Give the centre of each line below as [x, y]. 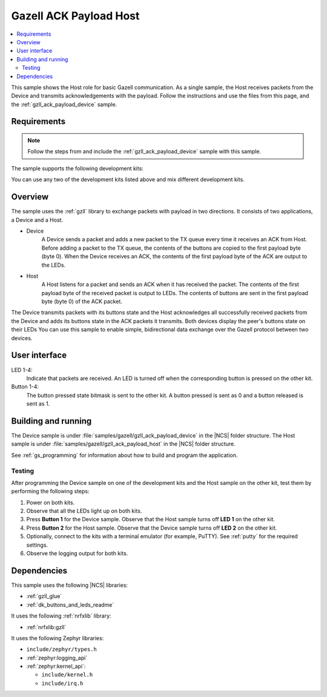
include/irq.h [62, 683]
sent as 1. [38, 404]
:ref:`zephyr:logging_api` [57, 658]
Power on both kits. [51, 502]
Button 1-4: [25, 387]
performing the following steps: [51, 492]
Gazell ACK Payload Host [75, 16]
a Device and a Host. [37, 220]
